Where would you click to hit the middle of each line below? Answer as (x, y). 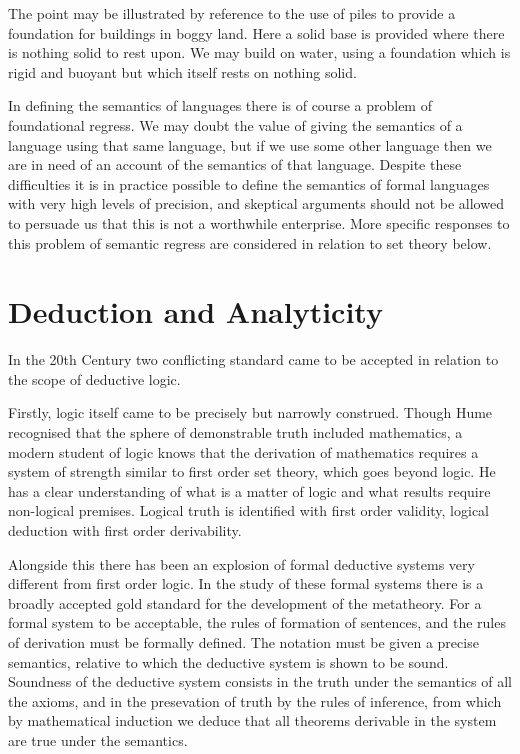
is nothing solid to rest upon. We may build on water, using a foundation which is (259, 52)
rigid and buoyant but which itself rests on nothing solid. (182, 71)
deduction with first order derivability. (125, 530)
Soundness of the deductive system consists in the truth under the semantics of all (260, 681)
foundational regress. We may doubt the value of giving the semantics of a (235, 124)
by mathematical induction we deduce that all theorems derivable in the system (252, 720)
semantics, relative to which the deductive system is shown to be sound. (228, 661)
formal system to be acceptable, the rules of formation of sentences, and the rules (257, 622)
